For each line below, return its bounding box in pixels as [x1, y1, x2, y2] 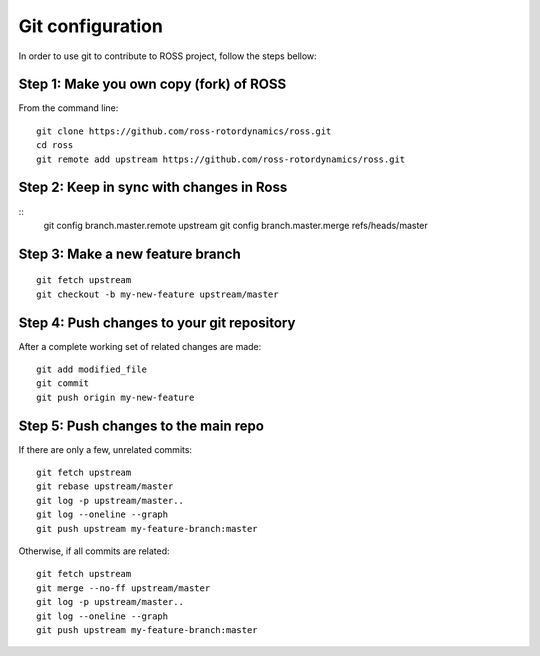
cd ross [36, 140, 74, 151]
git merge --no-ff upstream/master [36, 582, 211, 594]
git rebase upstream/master [36, 481, 174, 492]
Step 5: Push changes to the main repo [18, 417, 265, 434]
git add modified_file [36, 364, 148, 375]
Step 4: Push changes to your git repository [18, 314, 296, 331]
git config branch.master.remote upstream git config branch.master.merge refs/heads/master [43, 219, 429, 231]
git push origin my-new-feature [36, 391, 195, 403]
